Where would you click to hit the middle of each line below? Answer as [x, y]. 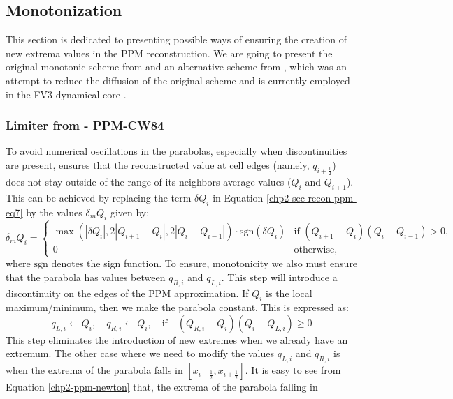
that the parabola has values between [86, 277]
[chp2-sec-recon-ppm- [311, 197]
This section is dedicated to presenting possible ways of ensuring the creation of [176, 39]
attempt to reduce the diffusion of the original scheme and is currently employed [178, 80]
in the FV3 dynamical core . [66, 94]
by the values [54, 212]
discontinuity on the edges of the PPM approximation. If [127, 293]
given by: [130, 212]
